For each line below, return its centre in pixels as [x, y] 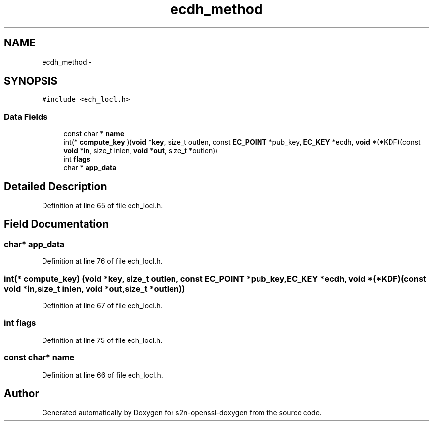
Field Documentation [56, 224]
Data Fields [26, 116]
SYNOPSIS [31, 81]
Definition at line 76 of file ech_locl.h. [102, 261]
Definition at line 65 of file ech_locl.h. [103, 206]
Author [22, 393]
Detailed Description [56, 186]
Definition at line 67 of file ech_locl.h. [102, 306]
